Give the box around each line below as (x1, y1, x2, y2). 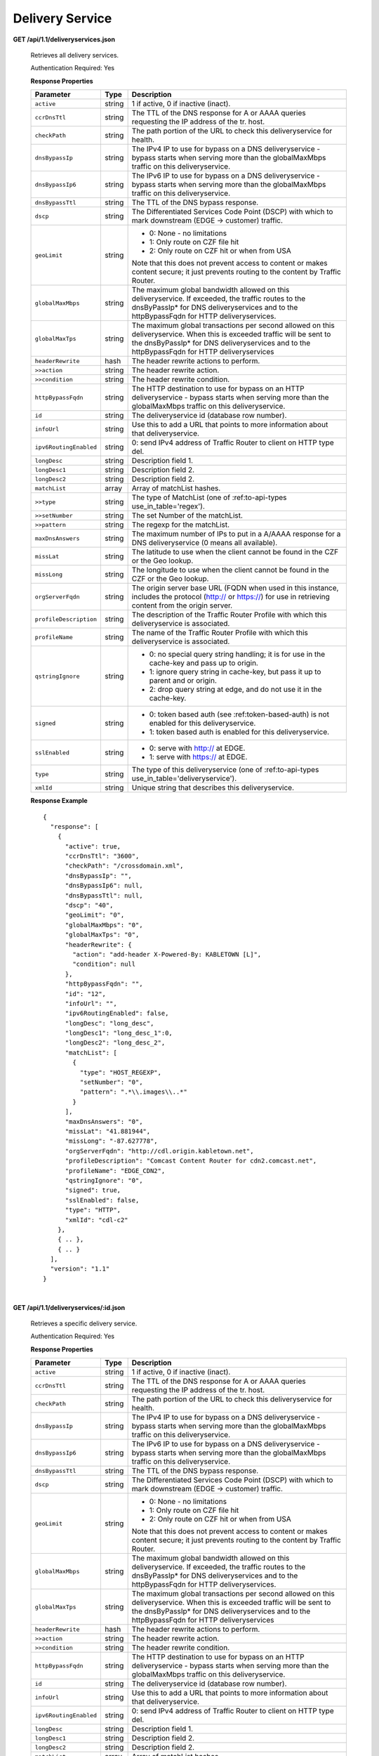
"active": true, (65, 842, 121, 850)
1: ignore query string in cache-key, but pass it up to (149, 667, 321, 677)
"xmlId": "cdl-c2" (65, 1216, 128, 1224)
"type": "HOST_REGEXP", (79, 1068, 161, 1076)
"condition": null (72, 960, 136, 969)
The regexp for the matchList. (131, 520, 230, 530)
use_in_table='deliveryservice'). (131, 773, 237, 783)
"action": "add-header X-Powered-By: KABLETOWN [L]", (72, 950, 262, 958)
